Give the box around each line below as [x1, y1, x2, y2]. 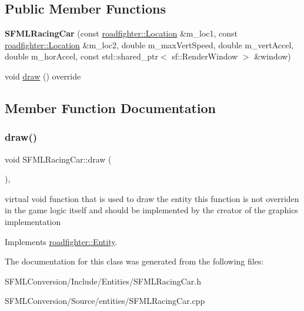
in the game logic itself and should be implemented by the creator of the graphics [5, 204, 298, 216]
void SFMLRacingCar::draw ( [5, 153, 112, 165]
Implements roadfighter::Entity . [5, 235, 118, 247]
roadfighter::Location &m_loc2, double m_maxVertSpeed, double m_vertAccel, [5, 38, 294, 51]
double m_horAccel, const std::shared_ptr [5, 50, 158, 62]
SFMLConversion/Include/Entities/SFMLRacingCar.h [5, 274, 201, 287]
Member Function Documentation [5, 98, 216, 117]
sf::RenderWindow [172, 50, 238, 62]
